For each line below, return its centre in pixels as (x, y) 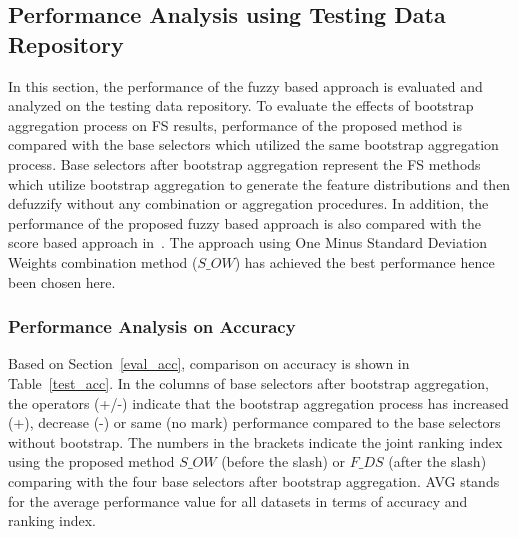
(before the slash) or (283, 461)
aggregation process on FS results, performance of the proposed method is (235, 124)
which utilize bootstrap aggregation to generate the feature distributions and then (259, 183)
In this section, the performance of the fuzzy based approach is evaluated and (245, 85)
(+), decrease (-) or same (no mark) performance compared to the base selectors (254, 422)
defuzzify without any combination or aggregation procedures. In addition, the (248, 203)
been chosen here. (62, 281)
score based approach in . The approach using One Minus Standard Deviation (248, 242)
